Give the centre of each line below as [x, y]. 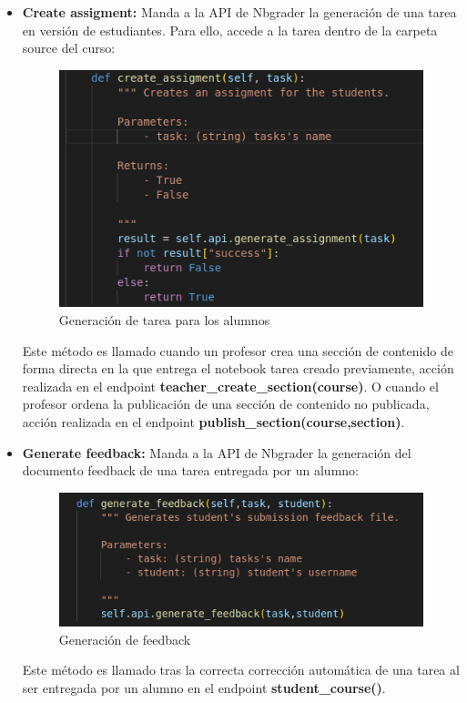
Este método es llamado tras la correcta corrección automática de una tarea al [241, 670]
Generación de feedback [125, 639]
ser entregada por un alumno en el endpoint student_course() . [204, 687]
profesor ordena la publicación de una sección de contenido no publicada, [226, 404]
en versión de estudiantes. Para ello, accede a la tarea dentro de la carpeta [230, 30]
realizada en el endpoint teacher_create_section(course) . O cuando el [230, 386]
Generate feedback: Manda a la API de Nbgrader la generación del [217, 452]
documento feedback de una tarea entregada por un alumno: [190, 470]
